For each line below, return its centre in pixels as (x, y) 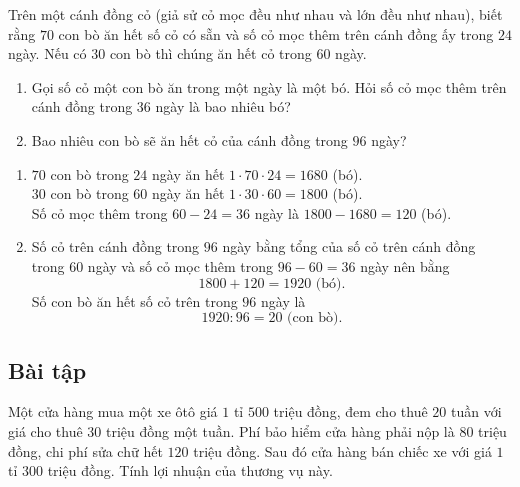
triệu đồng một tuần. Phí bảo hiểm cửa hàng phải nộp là (280, 430)
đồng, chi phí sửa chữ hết (85, 450)
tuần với (476, 411)
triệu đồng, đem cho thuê (350, 411)
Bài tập (47, 369)
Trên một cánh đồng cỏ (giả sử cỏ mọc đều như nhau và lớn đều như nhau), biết (255, 14)
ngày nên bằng (405, 265)
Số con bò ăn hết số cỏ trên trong (134, 300)
